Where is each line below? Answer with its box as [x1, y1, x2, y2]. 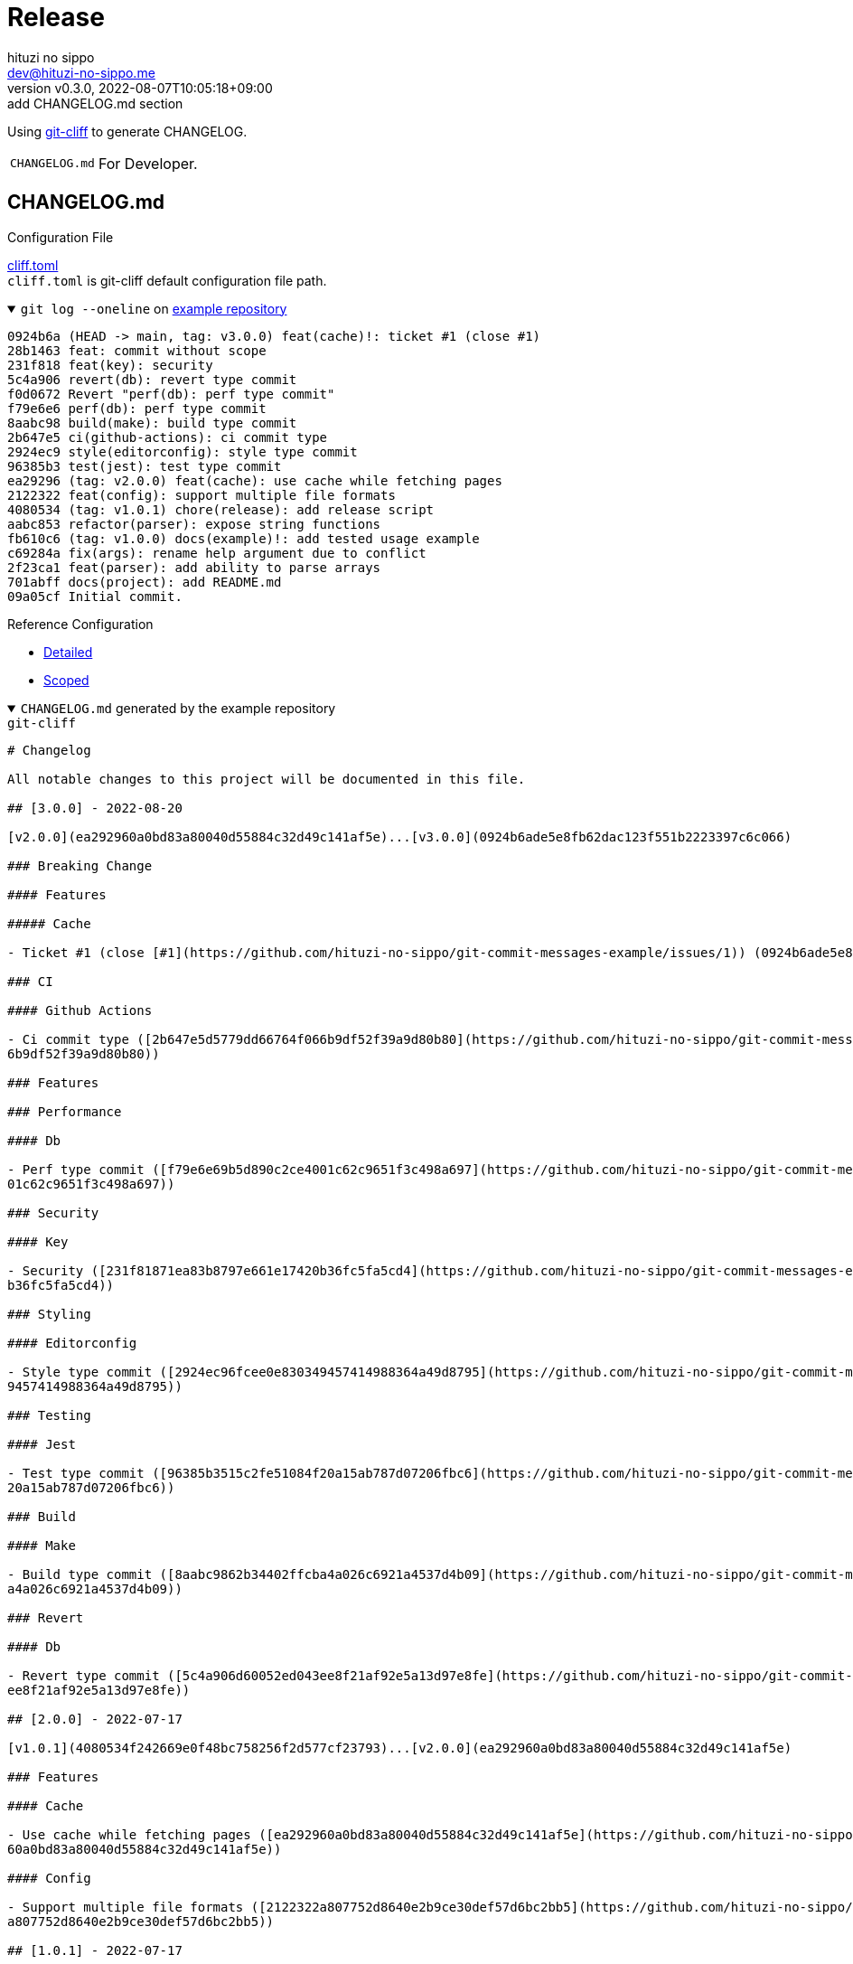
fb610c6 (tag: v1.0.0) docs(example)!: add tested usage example [7, 531, 480, 546]
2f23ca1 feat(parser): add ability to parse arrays [7, 559, 381, 575]
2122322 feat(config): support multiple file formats [7, 487, 396, 503]
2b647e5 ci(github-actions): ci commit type [7, 429, 328, 445]
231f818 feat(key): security [7, 357, 213, 372]
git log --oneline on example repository [20, 300, 287, 316]
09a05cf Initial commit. [7, 588, 183, 604]
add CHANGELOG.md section [7, 95, 183, 111]
